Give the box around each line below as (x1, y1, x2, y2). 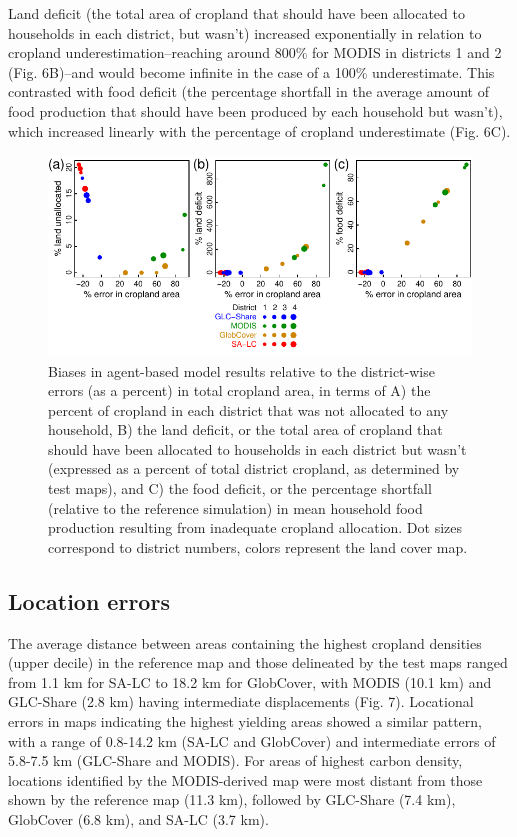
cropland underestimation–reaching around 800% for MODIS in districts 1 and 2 (8, 42, 502, 63)
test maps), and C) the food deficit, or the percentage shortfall (48, 478, 432, 499)
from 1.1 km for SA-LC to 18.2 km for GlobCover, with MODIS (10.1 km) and (8, 671, 492, 692)
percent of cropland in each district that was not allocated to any (48, 399, 449, 420)
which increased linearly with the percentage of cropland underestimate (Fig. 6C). (8, 120, 511, 141)
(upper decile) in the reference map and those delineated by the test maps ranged (8, 652, 508, 673)
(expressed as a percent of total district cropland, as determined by (48, 458, 460, 479)
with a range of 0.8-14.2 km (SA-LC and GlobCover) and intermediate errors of (8, 730, 496, 751)
